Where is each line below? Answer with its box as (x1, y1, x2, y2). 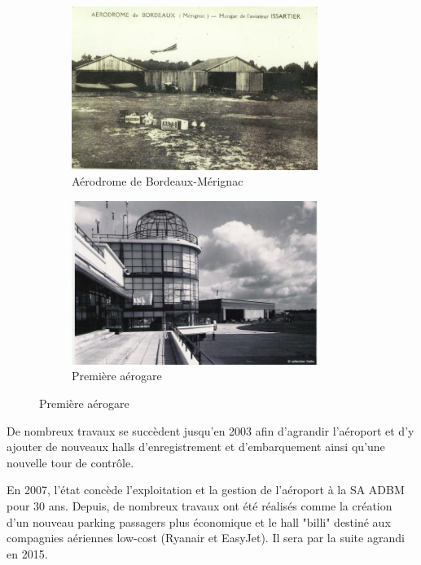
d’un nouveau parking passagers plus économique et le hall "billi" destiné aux (7, 513, 391, 530)
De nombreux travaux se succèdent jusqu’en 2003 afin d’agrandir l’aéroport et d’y (7, 422, 414, 439)
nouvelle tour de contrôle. (7, 453, 134, 471)
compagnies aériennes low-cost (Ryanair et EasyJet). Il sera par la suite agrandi (7, 529, 405, 546)
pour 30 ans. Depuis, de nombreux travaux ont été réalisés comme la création (7, 497, 392, 514)
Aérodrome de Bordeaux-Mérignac (72, 173, 243, 190)
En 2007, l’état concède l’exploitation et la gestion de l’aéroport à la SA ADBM (7, 481, 405, 498)
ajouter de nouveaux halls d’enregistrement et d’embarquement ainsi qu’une (7, 438, 385, 455)
